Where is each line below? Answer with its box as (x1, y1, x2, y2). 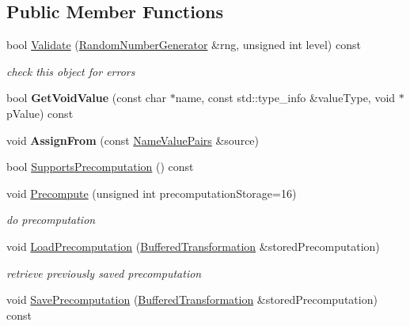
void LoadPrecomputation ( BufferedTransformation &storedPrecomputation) (6, 237, 380, 254)
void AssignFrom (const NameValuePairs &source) (6, 131, 260, 148)
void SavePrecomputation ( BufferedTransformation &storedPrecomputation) (6, 291, 378, 308)
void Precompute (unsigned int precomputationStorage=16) (6, 184, 297, 201)
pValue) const (6, 104, 74, 121)
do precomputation (6, 211, 96, 228)
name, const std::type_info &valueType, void (175, 89, 396, 106)
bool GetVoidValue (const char (6, 89, 166, 106)
